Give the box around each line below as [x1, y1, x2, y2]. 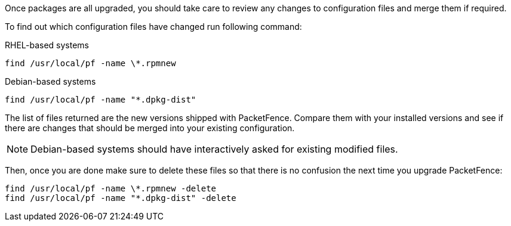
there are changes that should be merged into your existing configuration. [5, 123, 295, 133]
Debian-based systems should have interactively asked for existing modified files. [30, 143, 398, 155]
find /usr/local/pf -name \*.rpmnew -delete [5, 184, 217, 193]
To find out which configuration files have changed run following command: [5, 21, 302, 32]
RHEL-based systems [5, 40, 90, 50]
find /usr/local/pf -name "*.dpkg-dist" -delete [5, 193, 236, 203]
